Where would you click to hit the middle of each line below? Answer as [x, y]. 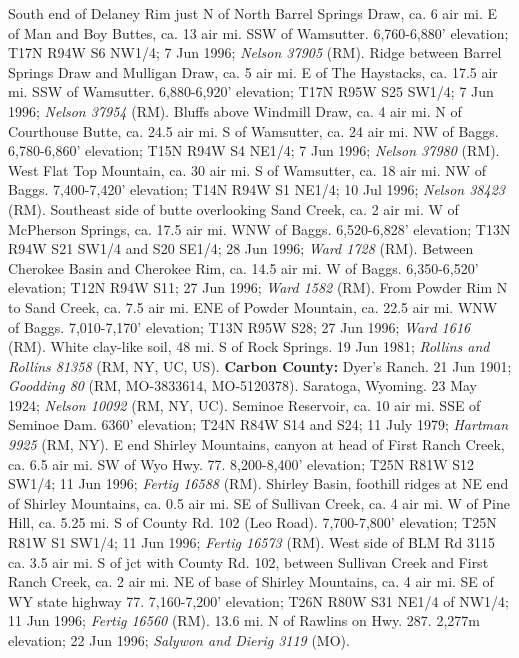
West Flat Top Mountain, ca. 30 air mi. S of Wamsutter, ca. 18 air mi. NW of [247, 169]
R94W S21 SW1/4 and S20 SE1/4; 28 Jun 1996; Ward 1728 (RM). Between [241, 248]
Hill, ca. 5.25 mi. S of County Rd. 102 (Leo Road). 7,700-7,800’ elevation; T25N [252, 522]
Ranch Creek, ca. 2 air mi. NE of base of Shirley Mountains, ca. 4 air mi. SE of [251, 581]
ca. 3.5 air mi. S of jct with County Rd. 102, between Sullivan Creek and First [248, 561]
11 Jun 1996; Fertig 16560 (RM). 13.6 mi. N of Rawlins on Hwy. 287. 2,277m [244, 620]
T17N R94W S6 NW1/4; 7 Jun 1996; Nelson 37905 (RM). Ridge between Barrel [255, 52]
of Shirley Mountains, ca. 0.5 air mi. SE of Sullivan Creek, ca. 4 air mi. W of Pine [259, 502]
